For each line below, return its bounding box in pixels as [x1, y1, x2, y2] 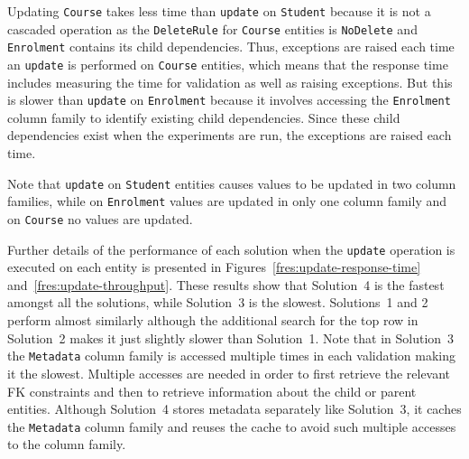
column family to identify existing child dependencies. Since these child [7, 108, 400, 126]
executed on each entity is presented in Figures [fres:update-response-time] [7, 258, 421, 276]
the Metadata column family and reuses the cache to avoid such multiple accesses [7, 417, 456, 436]
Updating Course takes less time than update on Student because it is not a [7, 2, 431, 20]
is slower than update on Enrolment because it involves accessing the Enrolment [7, 90, 451, 109]
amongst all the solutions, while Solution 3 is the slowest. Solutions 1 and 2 [7, 293, 428, 312]
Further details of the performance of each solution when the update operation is [7, 239, 455, 258]
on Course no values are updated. [7, 209, 193, 228]
